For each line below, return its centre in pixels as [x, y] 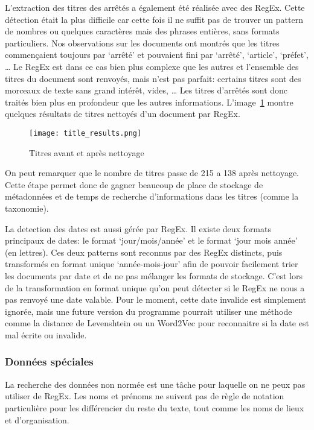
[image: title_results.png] [85, 133]
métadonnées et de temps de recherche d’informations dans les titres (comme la [152, 196]
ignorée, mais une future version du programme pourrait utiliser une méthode [149, 311]
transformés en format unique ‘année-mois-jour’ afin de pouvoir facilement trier [152, 264]
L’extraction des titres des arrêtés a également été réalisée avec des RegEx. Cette [155, 7]
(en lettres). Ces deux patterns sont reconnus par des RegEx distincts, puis [144, 252]
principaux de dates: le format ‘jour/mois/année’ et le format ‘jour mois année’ [151, 240]
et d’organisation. [37, 419]
